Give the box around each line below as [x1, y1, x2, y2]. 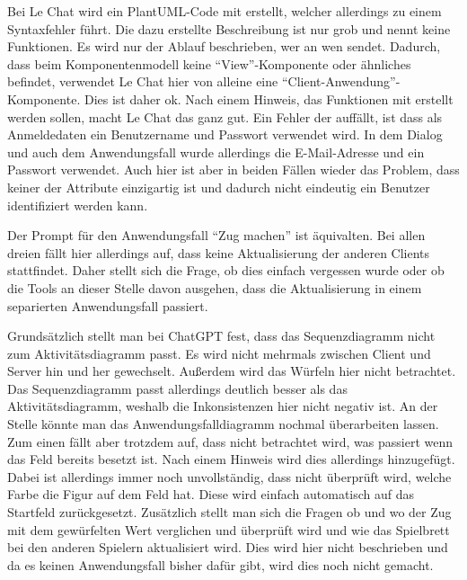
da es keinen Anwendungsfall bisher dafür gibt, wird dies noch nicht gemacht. [7, 555, 434, 574]
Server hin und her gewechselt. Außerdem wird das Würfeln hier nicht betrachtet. [7, 361, 456, 380]
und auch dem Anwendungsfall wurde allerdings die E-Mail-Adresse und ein [7, 142, 425, 161]
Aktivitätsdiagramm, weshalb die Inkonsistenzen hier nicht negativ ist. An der [7, 397, 438, 415]
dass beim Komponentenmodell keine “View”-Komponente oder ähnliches [7, 54, 411, 73]
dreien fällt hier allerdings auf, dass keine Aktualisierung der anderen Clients [7, 243, 430, 262]
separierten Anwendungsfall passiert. [7, 296, 208, 315]
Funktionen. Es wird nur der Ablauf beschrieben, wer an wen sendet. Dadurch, [7, 37, 441, 56]
